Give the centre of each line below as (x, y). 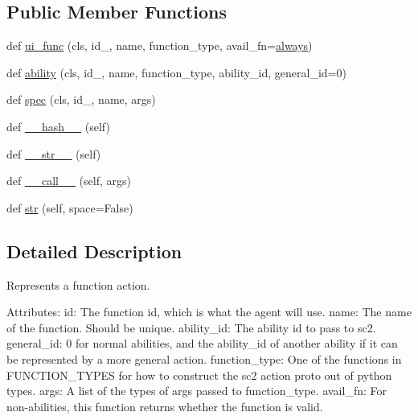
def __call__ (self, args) (69, 181)
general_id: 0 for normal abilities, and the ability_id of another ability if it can (202, 343)
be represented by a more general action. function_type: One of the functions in (204, 358)
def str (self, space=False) (70, 207)
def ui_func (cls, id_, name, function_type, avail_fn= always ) (160, 45)
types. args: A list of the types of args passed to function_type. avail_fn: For (197, 391)
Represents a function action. (78, 284)
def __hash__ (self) (58, 126)
